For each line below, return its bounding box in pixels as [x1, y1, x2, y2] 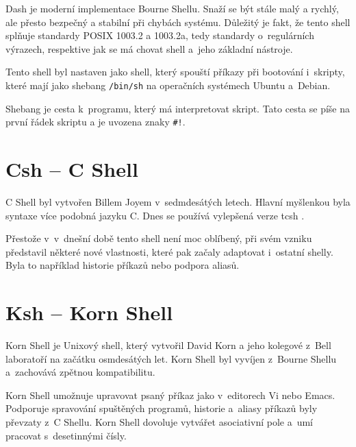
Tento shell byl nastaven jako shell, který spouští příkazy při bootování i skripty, [5, 64, 345, 79]
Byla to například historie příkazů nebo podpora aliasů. [5, 258, 240, 272]
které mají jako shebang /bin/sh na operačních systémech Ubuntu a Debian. [5, 77, 331, 92]
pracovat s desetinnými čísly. [5, 428, 127, 442]
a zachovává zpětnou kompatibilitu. [5, 365, 155, 379]
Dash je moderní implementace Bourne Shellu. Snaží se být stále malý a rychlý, [5, 1, 339, 15]
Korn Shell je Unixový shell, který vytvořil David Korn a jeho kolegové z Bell [5, 338, 331, 352]
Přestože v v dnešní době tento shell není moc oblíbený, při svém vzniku [5, 231, 312, 245]
